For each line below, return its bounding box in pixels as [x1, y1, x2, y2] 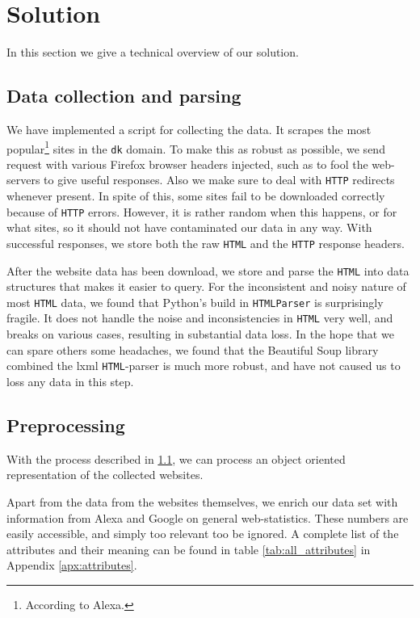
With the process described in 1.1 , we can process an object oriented [6, 450, 346, 467]
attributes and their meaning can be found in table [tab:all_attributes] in [6, 540, 371, 557]
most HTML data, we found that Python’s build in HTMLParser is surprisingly [6, 293, 384, 310]
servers [6, 171, 40, 188]
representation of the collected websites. [6, 466, 204, 483]
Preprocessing [6, 412, 125, 437]
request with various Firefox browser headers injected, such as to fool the [6, 155, 368, 172]
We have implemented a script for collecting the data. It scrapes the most [6, 120, 372, 137]
